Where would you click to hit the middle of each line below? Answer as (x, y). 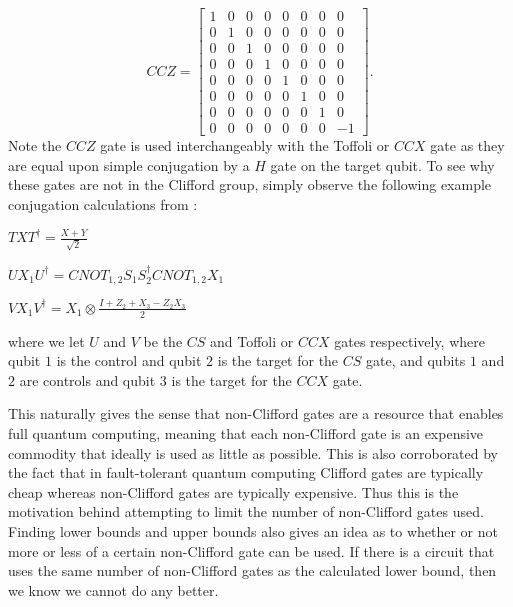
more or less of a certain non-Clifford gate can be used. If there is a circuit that (251, 550)
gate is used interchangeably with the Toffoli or (245, 145)
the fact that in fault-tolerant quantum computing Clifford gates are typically (246, 472)
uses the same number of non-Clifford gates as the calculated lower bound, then (252, 570)
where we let (46, 340)
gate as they (467, 145)
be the (163, 340)
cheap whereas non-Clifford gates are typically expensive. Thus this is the (233, 491)
